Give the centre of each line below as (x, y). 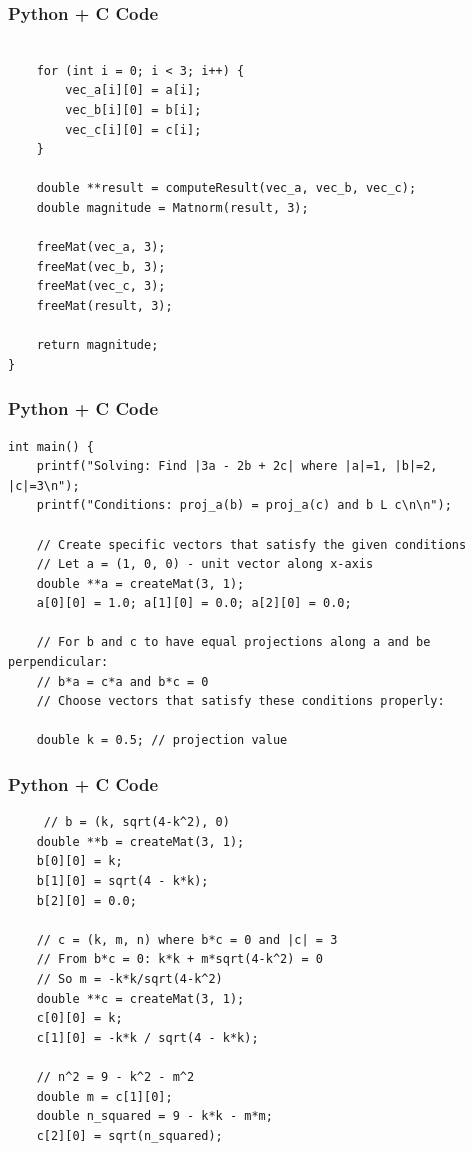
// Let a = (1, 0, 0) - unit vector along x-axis (205, 564)
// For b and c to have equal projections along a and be (233, 642)
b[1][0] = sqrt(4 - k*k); (122, 881)
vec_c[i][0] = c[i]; (133, 129)
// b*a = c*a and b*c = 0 (122, 681)
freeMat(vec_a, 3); (101, 247)
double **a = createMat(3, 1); (140, 583)
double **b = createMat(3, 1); (140, 841)
